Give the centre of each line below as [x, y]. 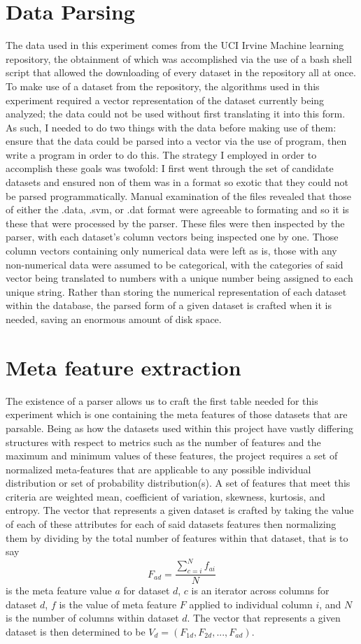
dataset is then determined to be [76, 631]
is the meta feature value [59, 591]
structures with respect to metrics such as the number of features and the [163, 442]
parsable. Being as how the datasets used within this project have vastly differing [180, 428]
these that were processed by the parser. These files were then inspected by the [175, 223]
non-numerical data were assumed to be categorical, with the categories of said [175, 264]
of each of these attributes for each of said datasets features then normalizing [171, 524]
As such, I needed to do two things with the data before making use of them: [171, 127]
